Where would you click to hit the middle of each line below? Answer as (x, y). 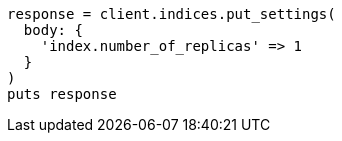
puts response (62, 94)
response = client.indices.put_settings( (171, 14)
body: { (53, 30)
